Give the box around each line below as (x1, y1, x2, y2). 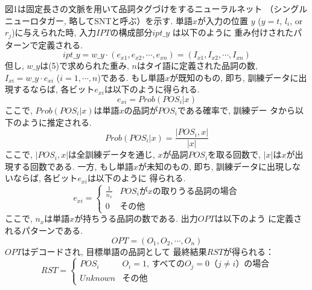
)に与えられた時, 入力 (11, 26, 97, 39)
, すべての (146, 260, 185, 269)
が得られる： (223, 245, 275, 257)
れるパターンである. (5, 224, 83, 236)
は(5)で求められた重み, (40, 59, 129, 72)
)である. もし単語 (97, 71, 165, 83)
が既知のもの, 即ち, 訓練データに (170, 71, 299, 83)
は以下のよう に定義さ (214, 212, 302, 225)
